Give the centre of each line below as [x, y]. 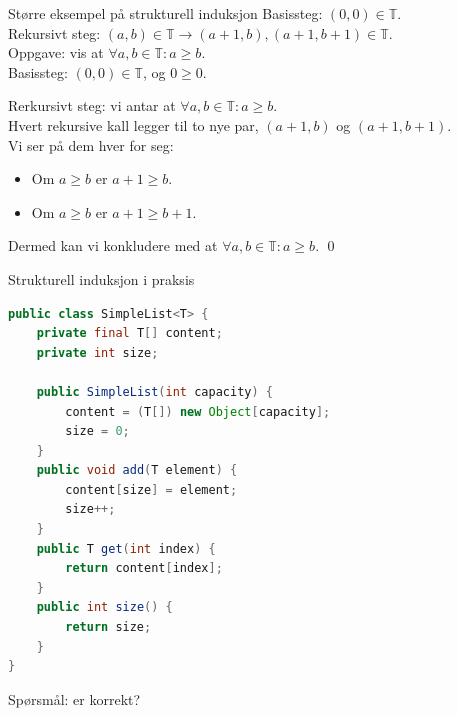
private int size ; [97, 352]
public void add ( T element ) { [137, 470]
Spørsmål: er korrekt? [74, 698]
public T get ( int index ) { [126, 548]
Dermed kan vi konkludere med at [113, 245]
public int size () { [104, 607]
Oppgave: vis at [56, 52]
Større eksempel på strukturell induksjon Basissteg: [165, 13]
